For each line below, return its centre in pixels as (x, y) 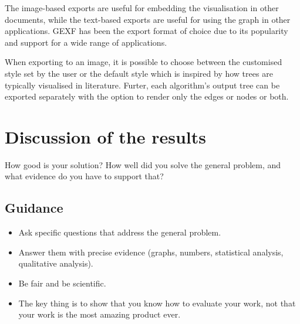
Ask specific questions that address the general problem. (120, 232)
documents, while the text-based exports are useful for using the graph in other (148, 19)
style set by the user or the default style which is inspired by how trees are (139, 73)
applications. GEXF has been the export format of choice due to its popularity (146, 31)
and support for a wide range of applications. (86, 42)
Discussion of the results (105, 136)
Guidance (34, 208)
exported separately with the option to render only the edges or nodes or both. (147, 96)
